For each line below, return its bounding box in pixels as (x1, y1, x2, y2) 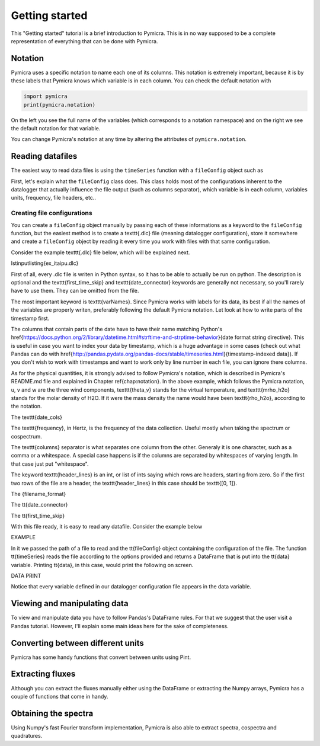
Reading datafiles (11, 151, 78, 161)
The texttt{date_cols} (11, 414, 62, 421)
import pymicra (23, 93, 68, 100)
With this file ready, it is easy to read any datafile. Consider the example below (11, 523, 203, 530)
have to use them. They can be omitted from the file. (11, 287, 139, 294)
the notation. (11, 403, 42, 410)
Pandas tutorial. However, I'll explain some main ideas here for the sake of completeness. (11, 622, 229, 629)
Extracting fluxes (11, 669, 76, 679)
